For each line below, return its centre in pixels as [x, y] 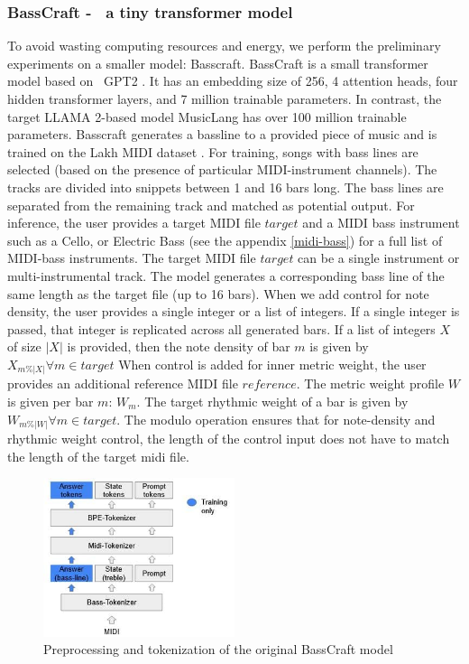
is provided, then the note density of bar [179, 346]
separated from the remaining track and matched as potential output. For [211, 205]
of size [24, 346]
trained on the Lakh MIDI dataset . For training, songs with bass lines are [213, 151]
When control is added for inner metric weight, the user [272, 364]
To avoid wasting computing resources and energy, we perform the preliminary [224, 46]
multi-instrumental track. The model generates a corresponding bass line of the [226, 275]
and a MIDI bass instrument [381, 223]
